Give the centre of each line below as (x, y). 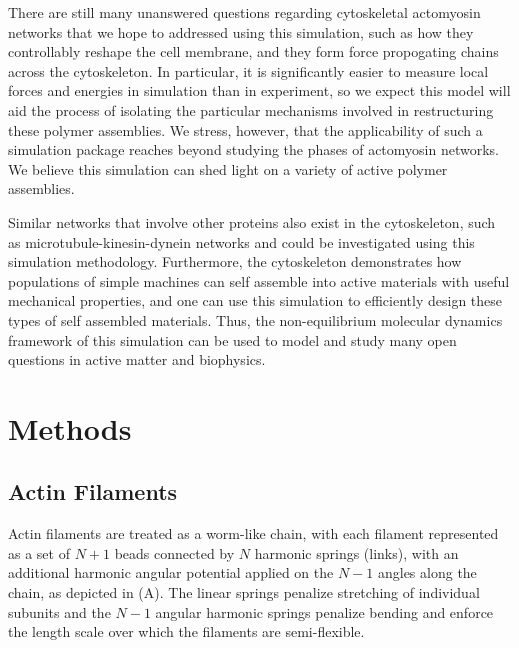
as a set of (39, 552)
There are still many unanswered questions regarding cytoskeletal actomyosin (244, 12)
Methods (70, 427)
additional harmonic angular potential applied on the (171, 572)
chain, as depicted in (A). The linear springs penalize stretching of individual (244, 592)
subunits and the (59, 611)
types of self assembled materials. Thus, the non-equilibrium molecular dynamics (255, 319)
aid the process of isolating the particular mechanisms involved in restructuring (251, 109)
